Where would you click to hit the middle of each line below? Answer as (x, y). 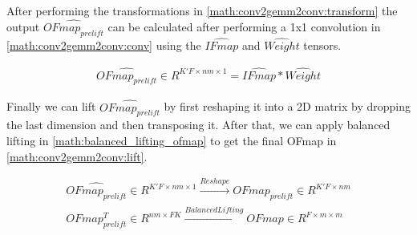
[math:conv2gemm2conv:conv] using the (104, 45)
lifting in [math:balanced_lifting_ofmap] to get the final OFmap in (172, 141)
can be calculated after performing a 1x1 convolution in (244, 26)
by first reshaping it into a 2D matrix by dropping (287, 106)
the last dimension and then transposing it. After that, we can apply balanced (198, 125)
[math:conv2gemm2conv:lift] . (77, 156)
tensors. (322, 45)
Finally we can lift (51, 106)
